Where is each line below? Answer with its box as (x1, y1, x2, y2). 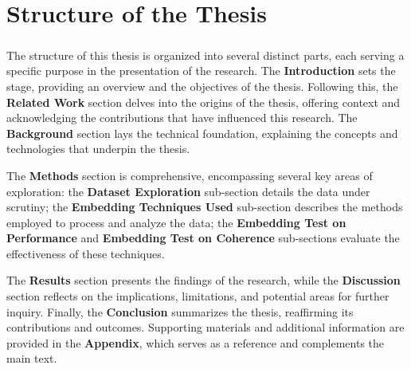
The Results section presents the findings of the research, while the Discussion (6, 272, 401, 289)
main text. (6, 350, 57, 367)
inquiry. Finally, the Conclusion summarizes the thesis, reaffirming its (6, 303, 354, 320)
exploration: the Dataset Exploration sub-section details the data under (6, 183, 370, 199)
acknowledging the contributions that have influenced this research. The (6, 109, 358, 126)
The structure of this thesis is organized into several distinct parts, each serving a (6, 46, 405, 63)
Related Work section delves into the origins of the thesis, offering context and (6, 93, 401, 110)
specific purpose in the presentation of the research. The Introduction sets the (6, 62, 396, 79)
